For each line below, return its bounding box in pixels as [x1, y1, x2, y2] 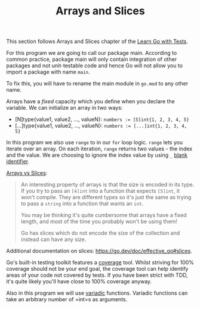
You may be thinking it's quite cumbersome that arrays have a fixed [20, 212, 187, 219]
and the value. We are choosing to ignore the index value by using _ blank [6, 152, 188, 159]
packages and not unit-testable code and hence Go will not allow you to [6, 62, 183, 69]
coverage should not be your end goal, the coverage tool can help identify [6, 265, 189, 273]
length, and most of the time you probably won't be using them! [20, 218, 178, 225]
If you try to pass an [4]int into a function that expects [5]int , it [20, 187, 180, 194]
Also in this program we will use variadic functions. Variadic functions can [6, 289, 188, 296]
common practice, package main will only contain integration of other [6, 55, 177, 63]
